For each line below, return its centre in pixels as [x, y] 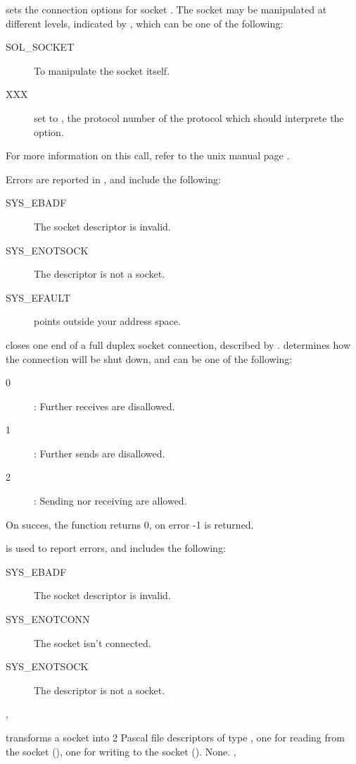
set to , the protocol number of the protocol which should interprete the [189, 117]
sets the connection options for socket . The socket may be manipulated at [166, 9]
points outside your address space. [107, 321]
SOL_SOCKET [40, 47]
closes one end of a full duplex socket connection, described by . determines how [178, 344]
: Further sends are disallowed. [100, 453]
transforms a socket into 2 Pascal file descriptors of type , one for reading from [175, 737]
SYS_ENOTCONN [48, 619]
